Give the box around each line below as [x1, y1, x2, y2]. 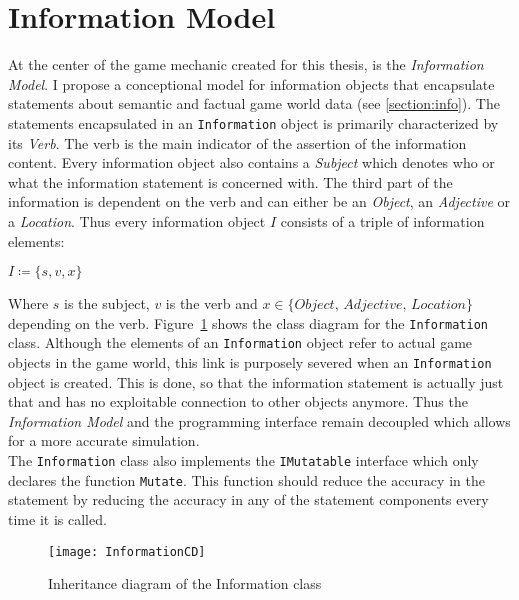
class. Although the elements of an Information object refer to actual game [8, 332, 473, 353]
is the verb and [165, 293, 258, 314]
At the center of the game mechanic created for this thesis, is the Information [8, 54, 484, 75]
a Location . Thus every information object [8, 210, 266, 231]
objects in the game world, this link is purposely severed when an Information [8, 352, 492, 373]
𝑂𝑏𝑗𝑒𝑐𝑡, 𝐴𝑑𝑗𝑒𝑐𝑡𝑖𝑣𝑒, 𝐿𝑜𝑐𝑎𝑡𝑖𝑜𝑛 [294, 298, 466, 313]
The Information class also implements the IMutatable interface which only [8, 450, 479, 471]
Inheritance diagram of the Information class [48, 573, 322, 594]
